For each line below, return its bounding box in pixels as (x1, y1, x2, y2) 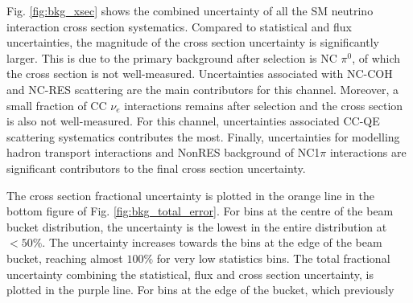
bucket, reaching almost (6, 249, 123, 266)
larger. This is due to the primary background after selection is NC (6, 49, 337, 66)
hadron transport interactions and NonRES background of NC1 (6, 144, 320, 161)
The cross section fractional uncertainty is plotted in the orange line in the (6, 186, 375, 203)
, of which (352, 49, 401, 66)
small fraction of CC (6, 96, 107, 113)
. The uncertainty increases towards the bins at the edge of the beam (42, 234, 382, 251)
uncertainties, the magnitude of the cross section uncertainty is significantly (6, 34, 379, 51)
